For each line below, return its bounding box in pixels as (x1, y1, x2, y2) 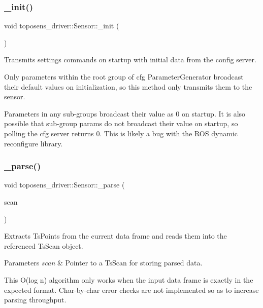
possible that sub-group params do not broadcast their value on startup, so (4, 118, 238, 129)
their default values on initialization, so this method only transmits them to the (4, 81, 252, 92)
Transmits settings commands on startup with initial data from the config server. (4, 54, 256, 65)
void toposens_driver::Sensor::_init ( (4, 20, 119, 31)
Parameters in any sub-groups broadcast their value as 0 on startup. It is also (4, 108, 246, 119)
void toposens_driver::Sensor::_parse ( (4, 179, 125, 190)
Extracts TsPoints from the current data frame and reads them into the (4, 230, 227, 241)
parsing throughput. (4, 294, 67, 305)
